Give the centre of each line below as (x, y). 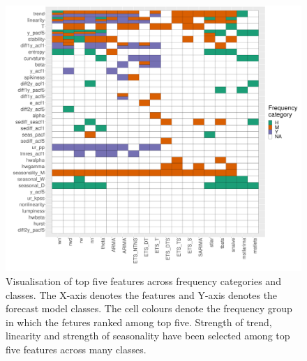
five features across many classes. (76, 349)
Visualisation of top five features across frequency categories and (143, 281)
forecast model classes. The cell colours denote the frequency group (149, 308)
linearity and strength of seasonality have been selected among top (148, 336)
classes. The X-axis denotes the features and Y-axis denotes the (142, 294)
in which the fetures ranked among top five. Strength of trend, (139, 322)
